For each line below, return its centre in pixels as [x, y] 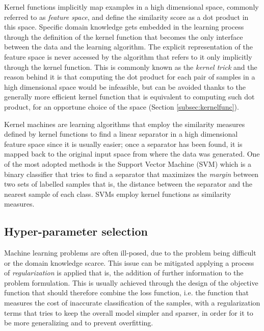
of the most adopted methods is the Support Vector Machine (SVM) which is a [128, 163]
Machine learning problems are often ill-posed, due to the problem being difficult [130, 253]
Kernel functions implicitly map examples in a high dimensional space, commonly [131, 7]
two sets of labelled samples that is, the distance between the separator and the [128, 184]
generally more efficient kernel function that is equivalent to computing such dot [129, 97]
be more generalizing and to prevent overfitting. [79, 323]
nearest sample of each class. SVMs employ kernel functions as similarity [118, 194]
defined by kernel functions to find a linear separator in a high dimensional [121, 134]
